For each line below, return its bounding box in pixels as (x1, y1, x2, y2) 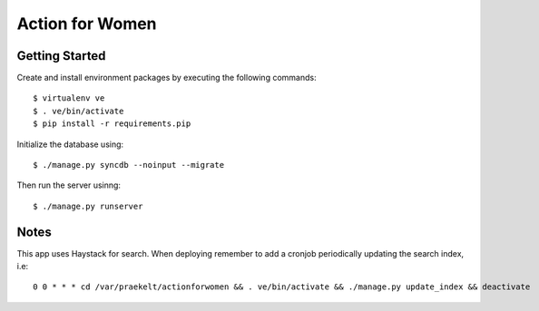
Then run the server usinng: (16, 180, 122, 190)
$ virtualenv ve (33, 93, 105, 103)
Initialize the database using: (16, 139, 124, 150)
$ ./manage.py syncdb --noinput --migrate (33, 160, 225, 170)
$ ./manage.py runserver (33, 200, 143, 211)
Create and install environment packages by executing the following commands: (16, 73, 317, 83)
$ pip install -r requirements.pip (33, 119, 191, 129)
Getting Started (16, 48, 106, 63)
